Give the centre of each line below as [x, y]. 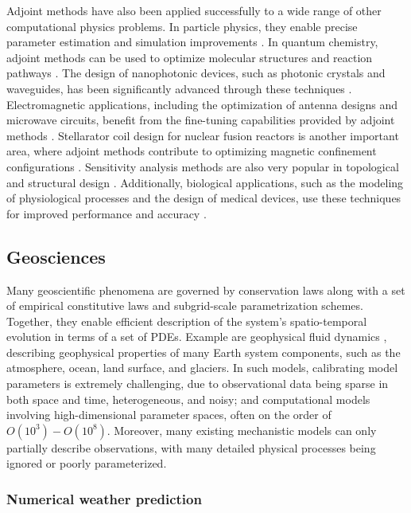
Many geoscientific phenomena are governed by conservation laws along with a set [206, 290]
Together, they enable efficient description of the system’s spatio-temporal [187, 321]
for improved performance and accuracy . [107, 213]
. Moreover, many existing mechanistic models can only [242, 430]
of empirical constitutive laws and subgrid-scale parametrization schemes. [185, 305]
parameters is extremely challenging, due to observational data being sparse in [198, 384]
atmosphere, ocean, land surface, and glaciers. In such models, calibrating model [202, 368]
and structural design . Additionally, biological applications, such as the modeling [205, 182]
